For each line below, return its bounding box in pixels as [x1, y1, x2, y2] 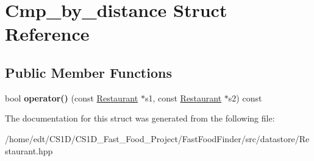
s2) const [228, 91, 262, 104]
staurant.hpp [5, 144, 53, 157]
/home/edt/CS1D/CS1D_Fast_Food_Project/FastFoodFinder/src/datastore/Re [5, 132, 310, 145]
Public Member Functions [5, 63, 172, 81]
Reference [5, 21, 90, 46]
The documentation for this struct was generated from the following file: [5, 112, 275, 125]
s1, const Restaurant [145, 91, 222, 104]
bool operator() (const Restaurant [5, 91, 138, 104]
